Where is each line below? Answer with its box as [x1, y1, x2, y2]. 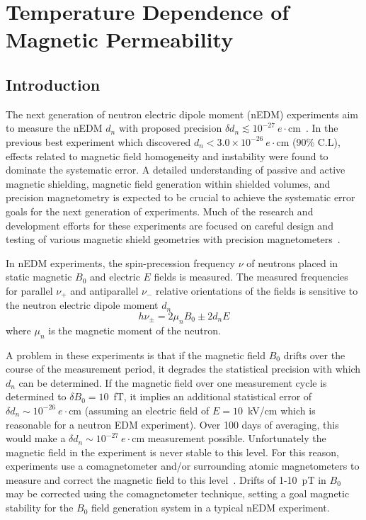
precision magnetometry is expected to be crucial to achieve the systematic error [6, 190, 355, 205]
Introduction [6, 73, 101, 95]
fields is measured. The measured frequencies [154, 269, 348, 284]
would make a [6, 431, 66, 446]
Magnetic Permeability [6, 25, 234, 54]
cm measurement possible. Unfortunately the [132, 431, 326, 446]
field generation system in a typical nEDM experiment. [91, 500, 330, 515]
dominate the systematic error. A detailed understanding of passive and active [6, 162, 345, 177]
